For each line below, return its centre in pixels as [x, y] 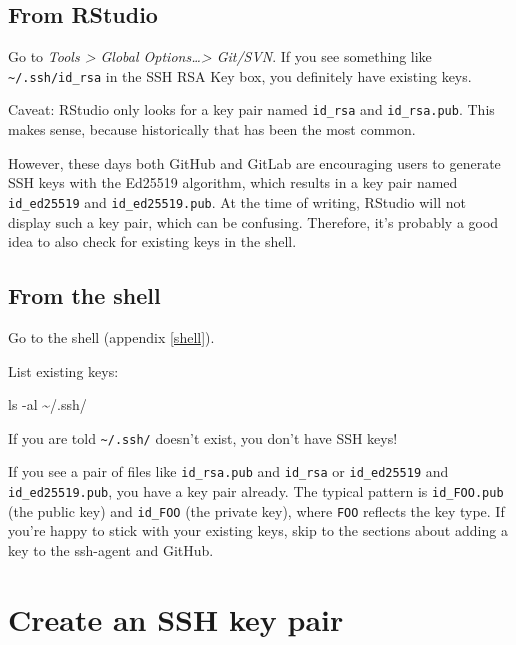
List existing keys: [63, 370]
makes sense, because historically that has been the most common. [212, 129]
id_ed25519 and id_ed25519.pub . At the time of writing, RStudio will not [237, 201]
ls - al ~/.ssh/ [47, 404]
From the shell [84, 295]
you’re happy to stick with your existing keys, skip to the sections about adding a [258, 530]
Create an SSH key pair [176, 618]
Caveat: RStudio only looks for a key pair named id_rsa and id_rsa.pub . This [251, 109]
